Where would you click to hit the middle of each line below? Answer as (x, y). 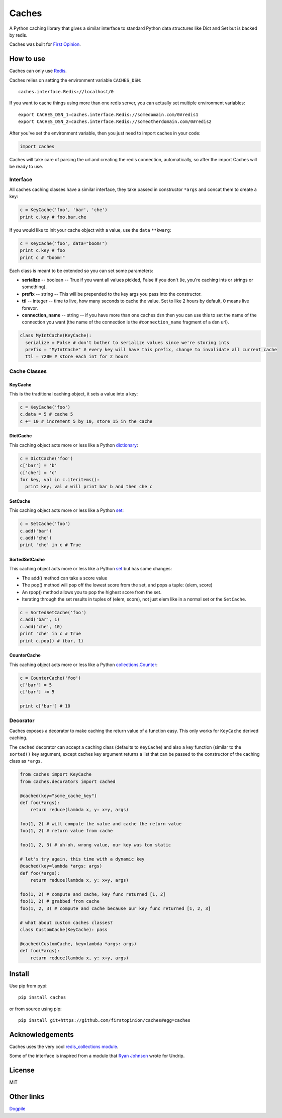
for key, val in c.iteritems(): (60, 479)
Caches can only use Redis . (38, 71)
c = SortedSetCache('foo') (53, 612)
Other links (27, 1097)
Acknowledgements (41, 1035)
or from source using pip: (36, 1009)
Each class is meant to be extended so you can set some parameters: (81, 271)
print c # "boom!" (42, 257)
